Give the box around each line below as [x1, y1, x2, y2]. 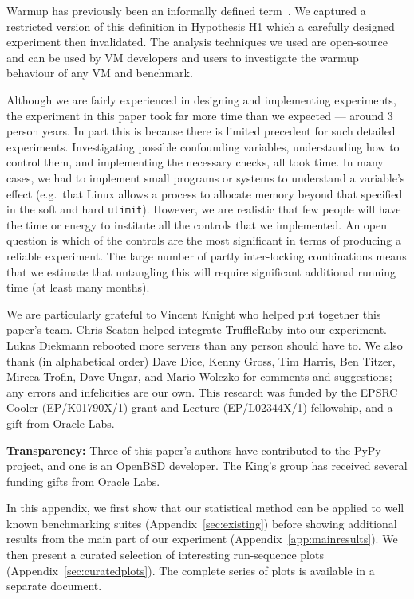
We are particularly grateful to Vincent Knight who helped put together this [6, 305, 381, 322]
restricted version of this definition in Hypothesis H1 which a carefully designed [6, 18, 395, 34]
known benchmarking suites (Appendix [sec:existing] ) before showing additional [6, 515, 397, 531]
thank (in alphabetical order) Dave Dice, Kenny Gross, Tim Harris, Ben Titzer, [6, 352, 396, 369]
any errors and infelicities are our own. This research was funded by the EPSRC [6, 383, 398, 400]
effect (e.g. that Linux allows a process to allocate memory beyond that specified [6, 185, 403, 202]
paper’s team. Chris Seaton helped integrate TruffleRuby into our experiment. [6, 321, 387, 338]
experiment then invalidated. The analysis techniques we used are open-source [6, 33, 388, 50]
